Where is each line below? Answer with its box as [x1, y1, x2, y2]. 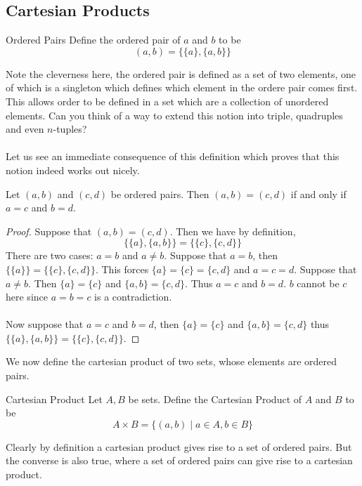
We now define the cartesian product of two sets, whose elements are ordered [6, 354, 337, 369]
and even [6, 121, 44, 136]
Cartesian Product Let [6, 391, 103, 406]
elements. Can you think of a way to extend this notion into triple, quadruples [6, 107, 343, 122]
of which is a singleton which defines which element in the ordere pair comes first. [6, 80, 358, 95]
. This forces [95, 261, 149, 276]
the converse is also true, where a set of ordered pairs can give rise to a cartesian [6, 453, 353, 468]
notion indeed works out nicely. [6, 162, 140, 177]
